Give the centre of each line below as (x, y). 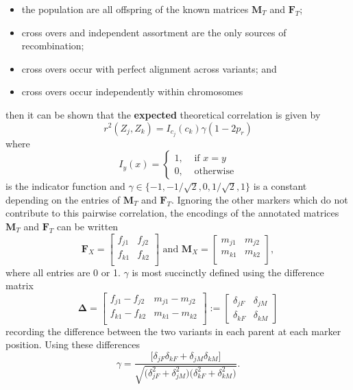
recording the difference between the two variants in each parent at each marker (173, 331)
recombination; (53, 46)
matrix (20, 285)
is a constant (280, 186)
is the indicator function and (65, 186)
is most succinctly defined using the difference (228, 272)
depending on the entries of (63, 199)
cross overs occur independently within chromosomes (132, 92)
